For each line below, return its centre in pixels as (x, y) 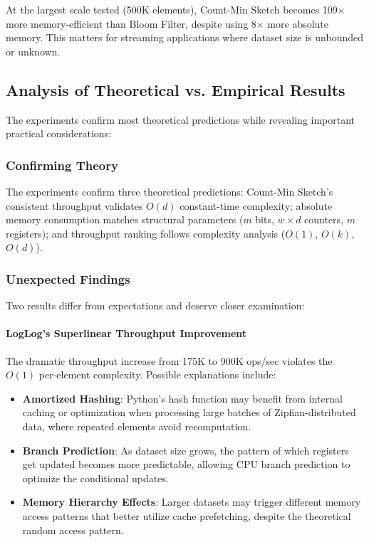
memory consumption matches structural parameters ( (125, 219)
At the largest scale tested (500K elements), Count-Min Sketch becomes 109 (172, 9)
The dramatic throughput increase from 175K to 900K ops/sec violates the (169, 360)
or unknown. (33, 51)
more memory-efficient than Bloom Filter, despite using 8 (131, 23)
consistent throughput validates (74, 205)
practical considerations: (59, 133)
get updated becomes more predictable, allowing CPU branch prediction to (186, 464)
